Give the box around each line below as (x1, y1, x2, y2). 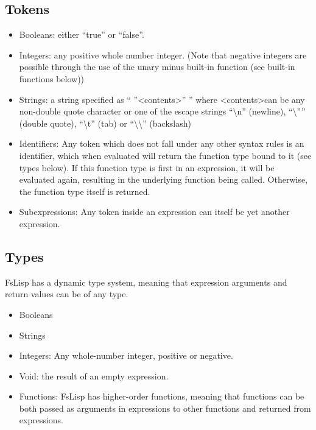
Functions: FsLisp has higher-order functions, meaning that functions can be (19, 390, 304, 403)
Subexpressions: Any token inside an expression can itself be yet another (19, 205, 290, 218)
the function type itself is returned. (19, 185, 150, 197)
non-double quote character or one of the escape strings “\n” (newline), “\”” (19, 105, 306, 118)
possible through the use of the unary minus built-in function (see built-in (19, 60, 295, 73)
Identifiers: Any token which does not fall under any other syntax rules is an (19, 137, 304, 150)
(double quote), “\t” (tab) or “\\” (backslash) (19, 116, 191, 129)
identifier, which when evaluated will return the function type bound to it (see (19, 149, 312, 161)
